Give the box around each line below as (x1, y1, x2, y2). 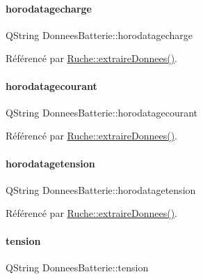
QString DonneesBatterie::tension (6, 259, 149, 274)
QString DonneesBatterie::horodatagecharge (6, 27, 193, 42)
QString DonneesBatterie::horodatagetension (6, 182, 196, 197)
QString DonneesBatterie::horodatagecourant (6, 105, 197, 119)
